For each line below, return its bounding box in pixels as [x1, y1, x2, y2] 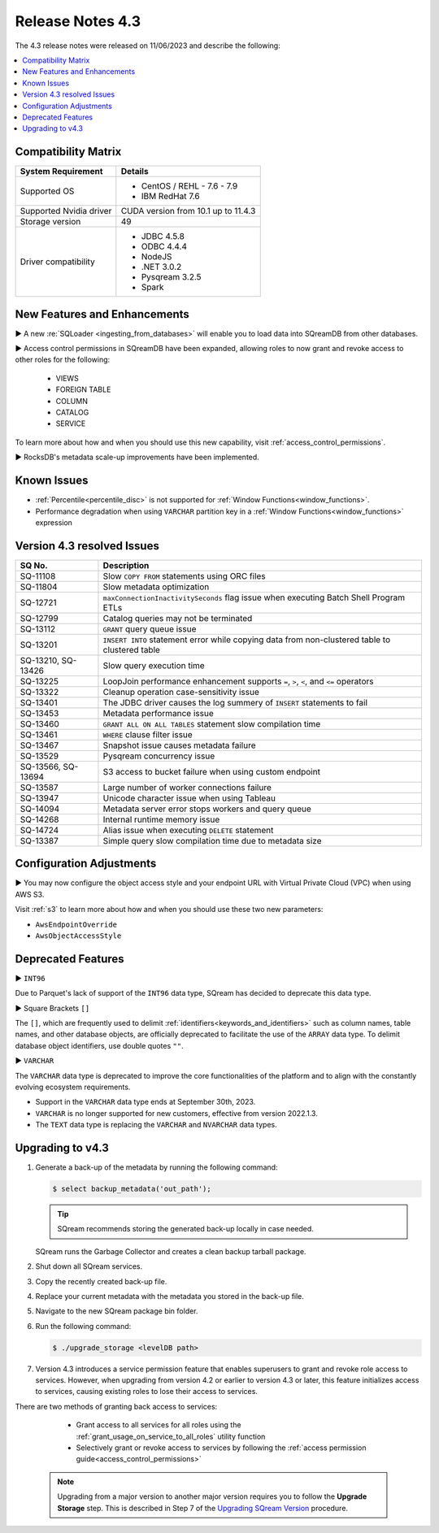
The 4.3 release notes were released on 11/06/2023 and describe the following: [15, 41, 280, 50]
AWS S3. [15, 889, 45, 899]
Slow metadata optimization [102, 581, 210, 593]
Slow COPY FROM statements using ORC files [102, 570, 266, 581]
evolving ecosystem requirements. [15, 1082, 131, 1092]
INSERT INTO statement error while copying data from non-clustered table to [102, 634, 390, 645]
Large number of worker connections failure [102, 781, 272, 793]
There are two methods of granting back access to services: [15, 1401, 218, 1411]
